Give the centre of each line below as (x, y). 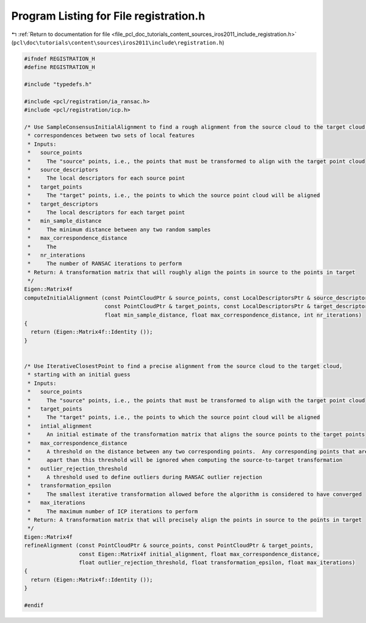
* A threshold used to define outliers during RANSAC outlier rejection (145, 477)
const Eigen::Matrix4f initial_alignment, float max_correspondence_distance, (199, 554)
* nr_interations (56, 255)
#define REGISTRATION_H (60, 67)
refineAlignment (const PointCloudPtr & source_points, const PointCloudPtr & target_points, (169, 546)
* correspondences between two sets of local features (111, 135)
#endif (34, 605)
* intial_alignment (60, 426)
